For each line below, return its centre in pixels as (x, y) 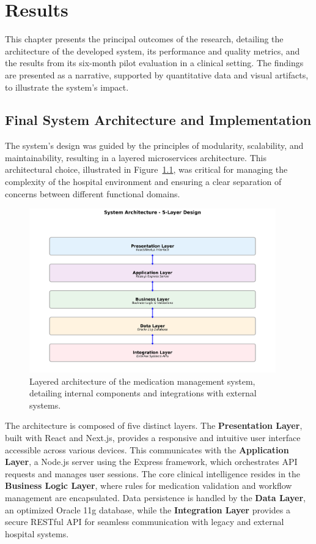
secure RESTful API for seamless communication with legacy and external (145, 522)
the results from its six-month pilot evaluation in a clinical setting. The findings (154, 63)
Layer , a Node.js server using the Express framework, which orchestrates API (151, 462)
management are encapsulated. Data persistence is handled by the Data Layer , (155, 497)
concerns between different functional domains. (93, 193)
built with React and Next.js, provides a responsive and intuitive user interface (153, 437)
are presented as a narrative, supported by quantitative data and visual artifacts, (157, 74)
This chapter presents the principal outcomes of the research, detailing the (144, 39)
